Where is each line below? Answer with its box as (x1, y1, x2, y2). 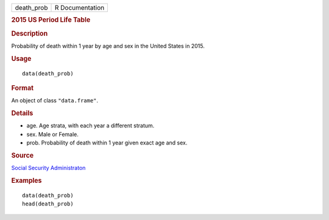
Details (11, 109, 34, 118)
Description (11, 29, 48, 38)
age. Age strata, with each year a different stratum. (26, 122, 155, 129)
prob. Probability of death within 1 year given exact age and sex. (26, 139, 188, 146)
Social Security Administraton (11, 165, 86, 172)
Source (11, 151, 34, 160)
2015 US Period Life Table (11, 16, 91, 24)
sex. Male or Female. (26, 130, 79, 138)
